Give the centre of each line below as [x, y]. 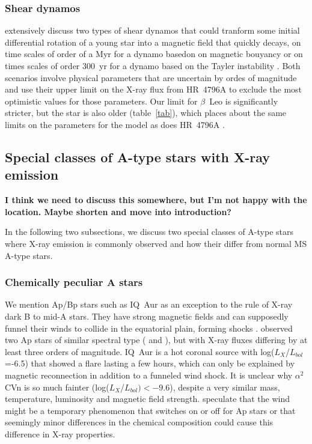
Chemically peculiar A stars [74, 282]
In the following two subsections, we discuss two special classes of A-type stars [149, 232]
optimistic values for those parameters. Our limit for [101, 101]
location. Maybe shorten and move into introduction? [118, 211]
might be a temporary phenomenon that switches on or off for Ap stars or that [150, 410]
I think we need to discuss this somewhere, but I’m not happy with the [156, 200]
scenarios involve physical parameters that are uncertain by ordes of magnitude [151, 77]
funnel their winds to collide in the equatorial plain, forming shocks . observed [149, 328]
